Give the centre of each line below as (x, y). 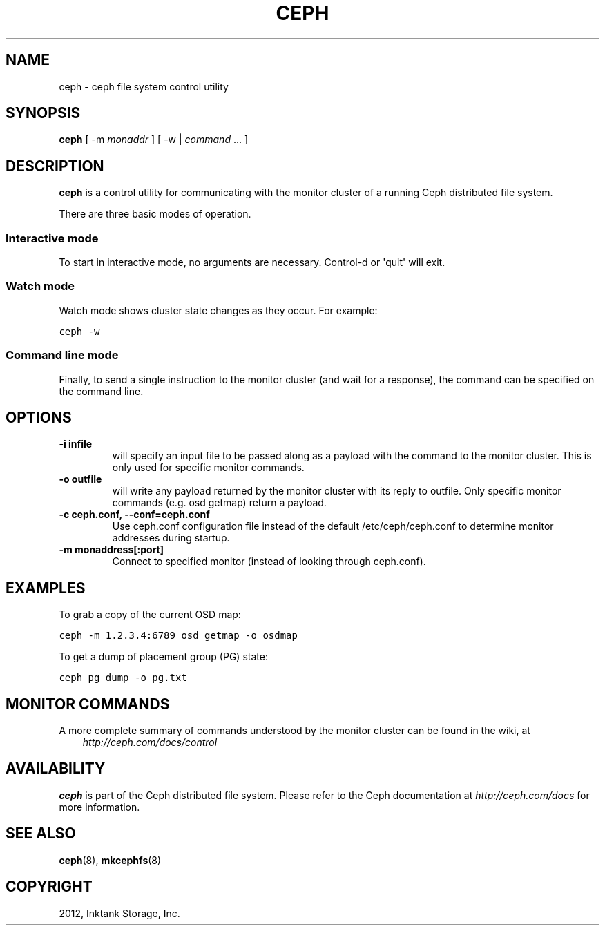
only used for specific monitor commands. (208, 468)
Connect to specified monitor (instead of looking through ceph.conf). (269, 562)
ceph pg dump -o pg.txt (123, 678)
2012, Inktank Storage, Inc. (119, 913)
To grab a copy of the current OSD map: (150, 615)
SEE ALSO (41, 834)
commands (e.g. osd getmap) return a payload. (219, 503)
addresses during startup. (171, 538)
